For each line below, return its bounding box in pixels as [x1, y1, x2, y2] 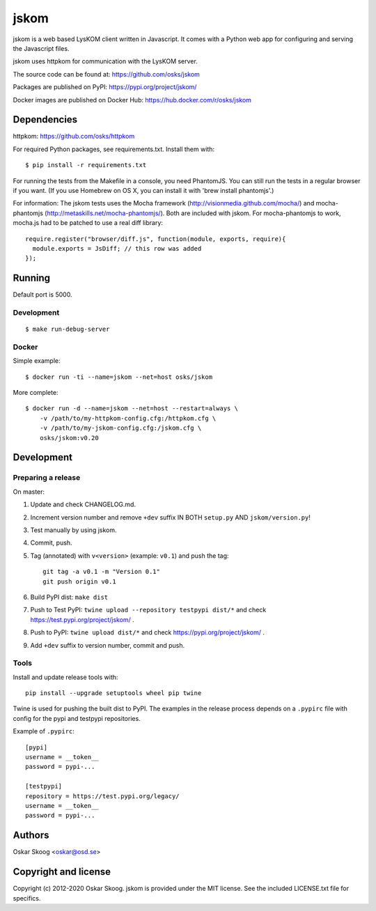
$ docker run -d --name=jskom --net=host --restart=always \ [25, 405, 238, 412]
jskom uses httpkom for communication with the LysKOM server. [13, 57, 198, 65]
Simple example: [13, 357, 61, 365]
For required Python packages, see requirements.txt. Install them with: [13, 145, 215, 153]
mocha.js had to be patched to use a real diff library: [13, 219, 164, 227]
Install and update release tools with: [13, 673, 118, 681]
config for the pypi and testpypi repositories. [13, 714, 141, 722]
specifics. [13, 894, 41, 902]
